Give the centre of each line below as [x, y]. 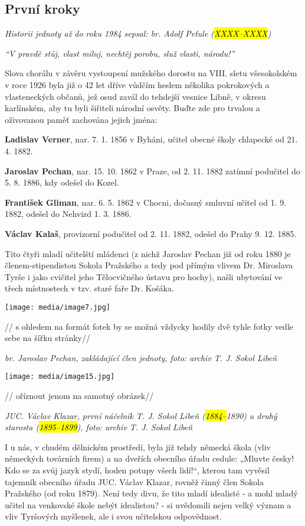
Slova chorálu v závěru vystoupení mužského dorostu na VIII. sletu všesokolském [151, 73]
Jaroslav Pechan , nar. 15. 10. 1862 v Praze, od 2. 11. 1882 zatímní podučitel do [152, 171]
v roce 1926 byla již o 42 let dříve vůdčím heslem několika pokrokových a [137, 84]
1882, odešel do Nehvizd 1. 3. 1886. [68, 214]
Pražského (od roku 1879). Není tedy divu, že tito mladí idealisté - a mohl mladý [151, 493]
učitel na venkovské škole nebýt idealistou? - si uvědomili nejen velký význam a [148, 504]
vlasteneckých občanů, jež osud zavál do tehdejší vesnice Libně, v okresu [135, 96]
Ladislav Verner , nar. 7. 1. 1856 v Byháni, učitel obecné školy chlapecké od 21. [151, 139]
